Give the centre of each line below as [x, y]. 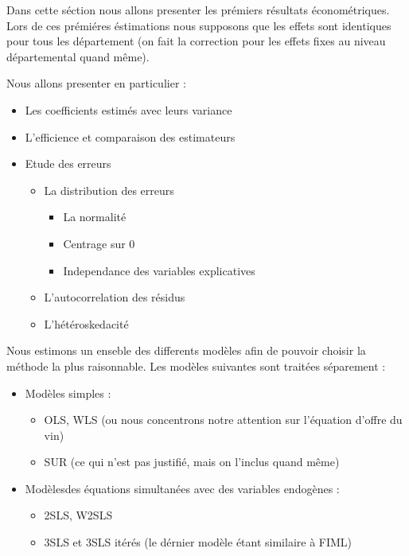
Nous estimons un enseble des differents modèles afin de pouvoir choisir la [186, 350]
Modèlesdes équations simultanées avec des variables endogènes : [182, 488]
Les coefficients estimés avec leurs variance [129, 109]
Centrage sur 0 [99, 243]
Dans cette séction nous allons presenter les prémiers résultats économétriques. [198, 10]
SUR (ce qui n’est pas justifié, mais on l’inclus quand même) [192, 462]
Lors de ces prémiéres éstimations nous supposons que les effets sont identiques [199, 25]
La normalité [95, 217]
